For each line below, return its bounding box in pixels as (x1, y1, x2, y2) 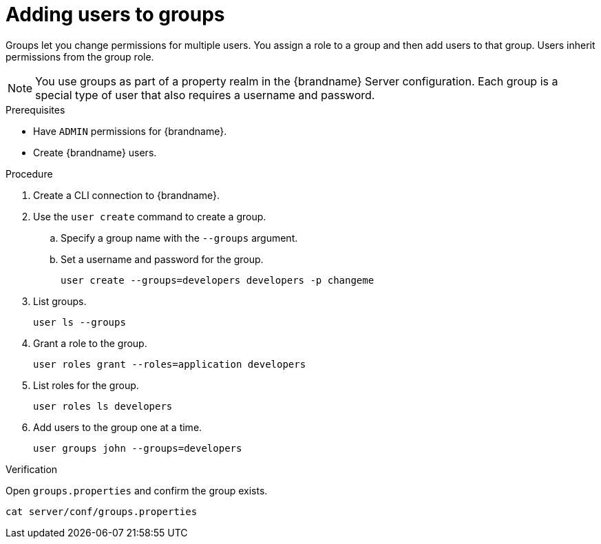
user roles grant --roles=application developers (33, 358, 306, 370)
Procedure (6, 167, 53, 180)
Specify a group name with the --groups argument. (61, 231, 298, 244)
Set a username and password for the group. (61, 253, 264, 265)
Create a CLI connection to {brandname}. (33, 189, 220, 201)
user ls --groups (33, 316, 126, 328)
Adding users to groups (6, 3, 225, 26)
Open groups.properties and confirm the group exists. (6, 484, 268, 496)
